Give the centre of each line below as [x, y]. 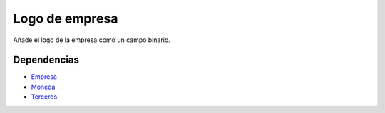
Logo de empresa [66, 18]
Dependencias [46, 60]
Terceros [44, 97]
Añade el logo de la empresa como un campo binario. [92, 40]
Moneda [43, 87]
